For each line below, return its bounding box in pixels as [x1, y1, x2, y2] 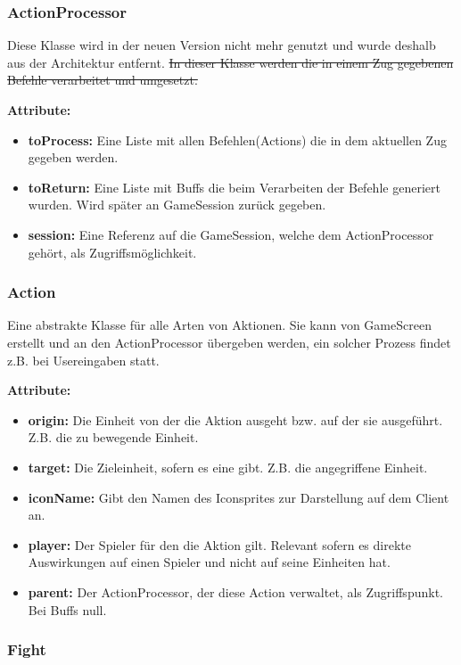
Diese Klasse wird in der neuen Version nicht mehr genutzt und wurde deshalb [7, 36, 436, 54]
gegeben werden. [28, 148, 119, 167]
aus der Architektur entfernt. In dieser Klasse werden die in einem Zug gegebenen [7, 53, 454, 71]
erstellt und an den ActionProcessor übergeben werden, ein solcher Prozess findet [7, 332, 451, 351]
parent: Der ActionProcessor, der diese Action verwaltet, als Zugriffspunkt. [28, 582, 443, 601]
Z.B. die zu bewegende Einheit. [28, 428, 199, 447]
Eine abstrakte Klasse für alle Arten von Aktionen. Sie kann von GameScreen [7, 316, 432, 334]
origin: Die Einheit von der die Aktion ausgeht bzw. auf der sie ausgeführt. [28, 410, 443, 429]
